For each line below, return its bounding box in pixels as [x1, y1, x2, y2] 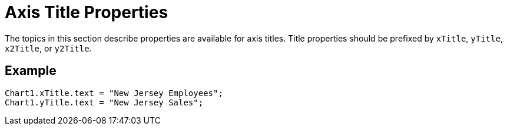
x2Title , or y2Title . [5, 43, 92, 53]
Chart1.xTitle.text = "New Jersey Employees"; [5, 88, 223, 98]
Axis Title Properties [5, 2, 168, 22]
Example [5, 63, 57, 78]
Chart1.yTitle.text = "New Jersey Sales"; [5, 97, 204, 107]
